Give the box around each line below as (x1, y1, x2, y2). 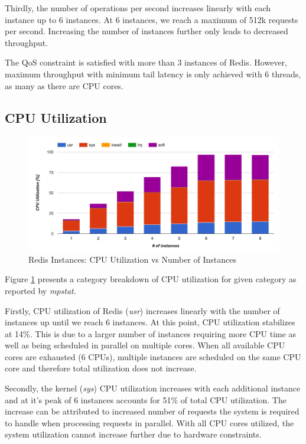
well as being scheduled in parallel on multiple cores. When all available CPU (5, 339, 285, 351)
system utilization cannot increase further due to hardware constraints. (5, 428, 262, 440)
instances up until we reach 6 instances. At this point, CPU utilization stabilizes (5, 316, 295, 328)
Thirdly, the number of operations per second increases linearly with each (5, 2, 271, 14)
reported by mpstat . (5, 284, 76, 296)
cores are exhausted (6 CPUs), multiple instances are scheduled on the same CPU (5, 350, 301, 363)
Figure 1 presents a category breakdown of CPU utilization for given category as (5, 273, 297, 285)
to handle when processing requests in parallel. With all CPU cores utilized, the (5, 416, 294, 429)
